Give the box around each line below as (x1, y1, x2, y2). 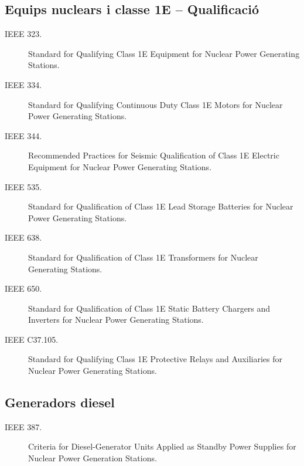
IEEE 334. (5, 78, 42, 90)
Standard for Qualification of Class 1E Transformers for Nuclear (28, 251, 258, 263)
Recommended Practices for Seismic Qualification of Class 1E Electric (28, 149, 279, 161)
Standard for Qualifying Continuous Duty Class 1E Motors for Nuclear (28, 98, 283, 110)
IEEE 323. (5, 28, 42, 40)
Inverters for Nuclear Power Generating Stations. (28, 313, 204, 326)
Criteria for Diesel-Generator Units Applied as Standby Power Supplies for (28, 440, 296, 453)
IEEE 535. (5, 180, 42, 193)
